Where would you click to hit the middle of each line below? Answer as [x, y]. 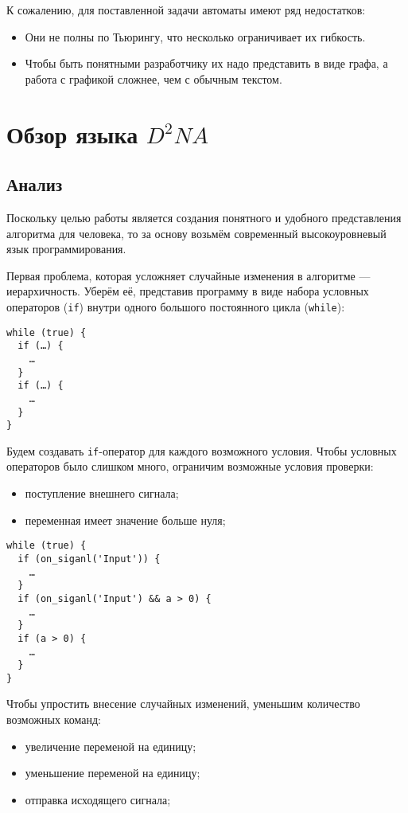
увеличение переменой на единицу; [111, 746]
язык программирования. [66, 249]
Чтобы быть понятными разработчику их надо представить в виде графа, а [206, 63]
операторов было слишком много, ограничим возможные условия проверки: [190, 466]
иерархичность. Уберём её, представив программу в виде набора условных [188, 291]
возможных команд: [54, 719]
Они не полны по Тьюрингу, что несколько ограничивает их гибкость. [195, 36]
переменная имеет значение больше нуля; [125, 520]
